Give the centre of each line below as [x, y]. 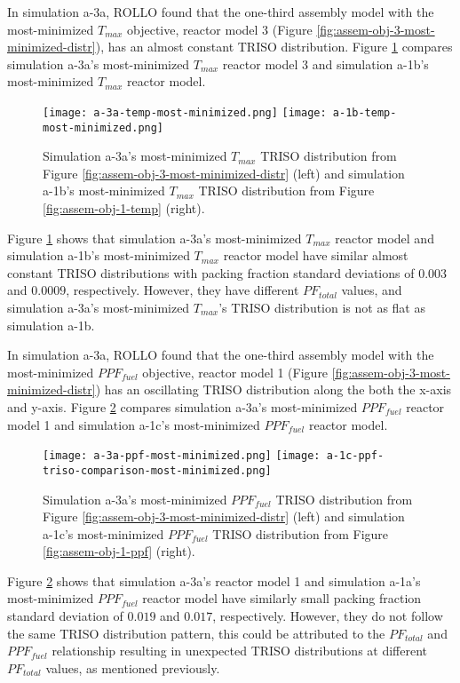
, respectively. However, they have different [182, 290]
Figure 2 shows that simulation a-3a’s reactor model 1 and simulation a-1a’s [214, 580]
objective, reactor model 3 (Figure [219, 29]
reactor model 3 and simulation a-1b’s [325, 64]
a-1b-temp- [365, 112]
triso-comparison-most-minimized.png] [157, 470]
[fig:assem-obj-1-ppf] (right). [119, 551]
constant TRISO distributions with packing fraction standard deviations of [211, 272]
